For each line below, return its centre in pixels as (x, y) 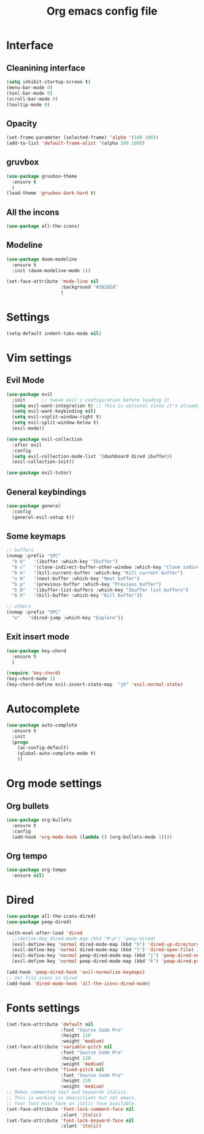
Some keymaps (36, 536)
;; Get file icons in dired (42, 978)
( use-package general (34, 506)
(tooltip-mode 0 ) (28, 105)
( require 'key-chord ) (34, 673)
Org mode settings (54, 784)
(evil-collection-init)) (43, 462)
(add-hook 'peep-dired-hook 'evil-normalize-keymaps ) (76, 973)
